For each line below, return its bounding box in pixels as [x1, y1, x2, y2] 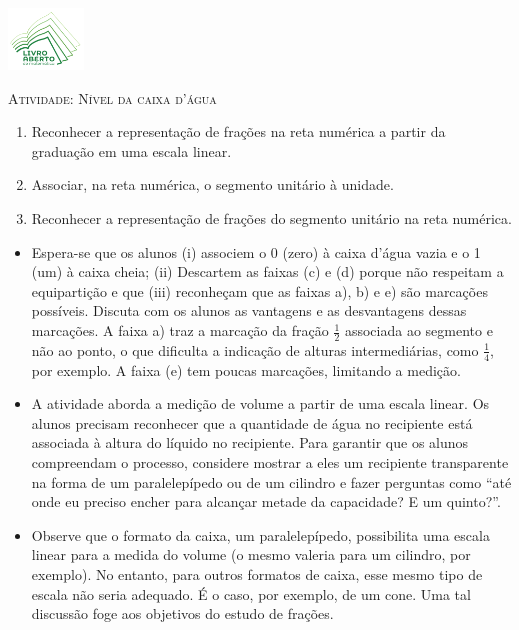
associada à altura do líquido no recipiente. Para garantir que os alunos [31, 432, 469, 453]
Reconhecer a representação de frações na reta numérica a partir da [31, 121, 446, 142]
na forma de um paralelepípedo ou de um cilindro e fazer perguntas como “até [31, 471, 512, 492]
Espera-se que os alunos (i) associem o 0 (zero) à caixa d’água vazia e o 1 [31, 241, 481, 262]
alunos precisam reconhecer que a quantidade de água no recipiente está [31, 412, 473, 433]
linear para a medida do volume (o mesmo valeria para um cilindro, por [31, 544, 471, 565]
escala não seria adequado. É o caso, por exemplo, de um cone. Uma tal [31, 583, 471, 604]
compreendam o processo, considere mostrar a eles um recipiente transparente [31, 452, 509, 473]
